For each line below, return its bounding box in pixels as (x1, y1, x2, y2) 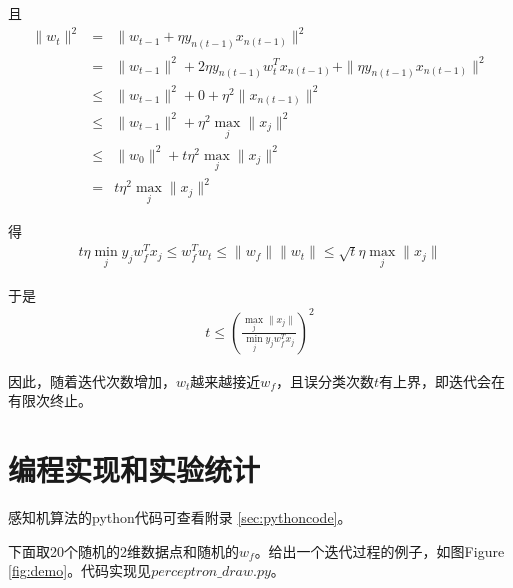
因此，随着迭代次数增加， (8, 370, 176, 391)
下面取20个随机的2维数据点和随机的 (8, 540, 239, 561)
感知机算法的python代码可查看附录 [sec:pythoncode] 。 (8, 507, 352, 528)
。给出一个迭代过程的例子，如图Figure (254, 540, 505, 561)
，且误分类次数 (275, 370, 374, 391)
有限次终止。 (8, 390, 92, 411)
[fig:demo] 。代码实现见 (8, 560, 152, 581)
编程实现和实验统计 (8, 449, 261, 490)
